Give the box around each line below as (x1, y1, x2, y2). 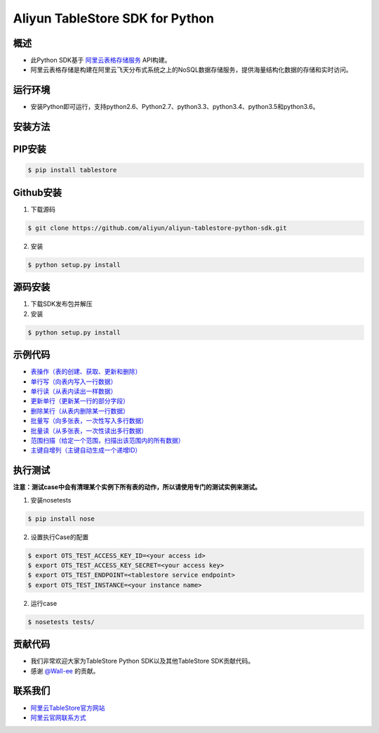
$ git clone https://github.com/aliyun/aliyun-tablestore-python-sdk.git (27, 223, 287, 232)
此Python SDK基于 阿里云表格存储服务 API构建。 (30, 56, 171, 65)
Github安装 (13, 186, 62, 198)
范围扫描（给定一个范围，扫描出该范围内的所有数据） (30, 436, 185, 444)
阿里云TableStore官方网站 (30, 703, 105, 712)
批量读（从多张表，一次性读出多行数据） (30, 426, 147, 435)
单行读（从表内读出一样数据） (30, 387, 117, 395)
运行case (30, 599, 58, 607)
